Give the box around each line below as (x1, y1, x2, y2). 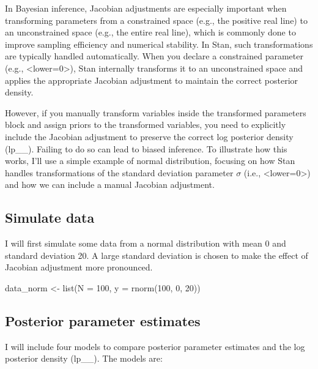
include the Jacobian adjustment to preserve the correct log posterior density (5, 130, 294, 143)
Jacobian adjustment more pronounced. (5, 261, 153, 274)
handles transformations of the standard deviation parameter (5, 166, 234, 179)
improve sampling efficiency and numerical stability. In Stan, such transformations (5, 37, 313, 50)
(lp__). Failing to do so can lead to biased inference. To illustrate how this (5, 142, 287, 155)
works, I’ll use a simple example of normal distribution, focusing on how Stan (5, 154, 295, 167)
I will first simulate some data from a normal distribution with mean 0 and (5, 237, 286, 250)
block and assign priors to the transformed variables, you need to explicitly (5, 118, 286, 131)
